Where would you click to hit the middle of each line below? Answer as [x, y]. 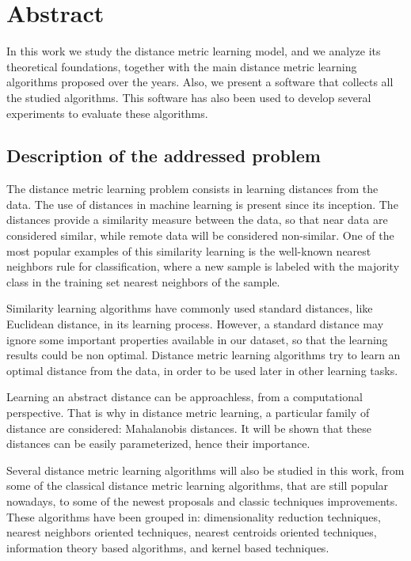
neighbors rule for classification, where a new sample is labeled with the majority [203, 266]
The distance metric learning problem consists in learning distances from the [192, 189]
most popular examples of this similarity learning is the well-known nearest [189, 250]
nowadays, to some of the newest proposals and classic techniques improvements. [202, 500]
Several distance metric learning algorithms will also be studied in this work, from [205, 470]
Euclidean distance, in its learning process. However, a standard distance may [195, 324]
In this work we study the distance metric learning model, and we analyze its [194, 51]
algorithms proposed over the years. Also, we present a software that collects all [200, 82]
